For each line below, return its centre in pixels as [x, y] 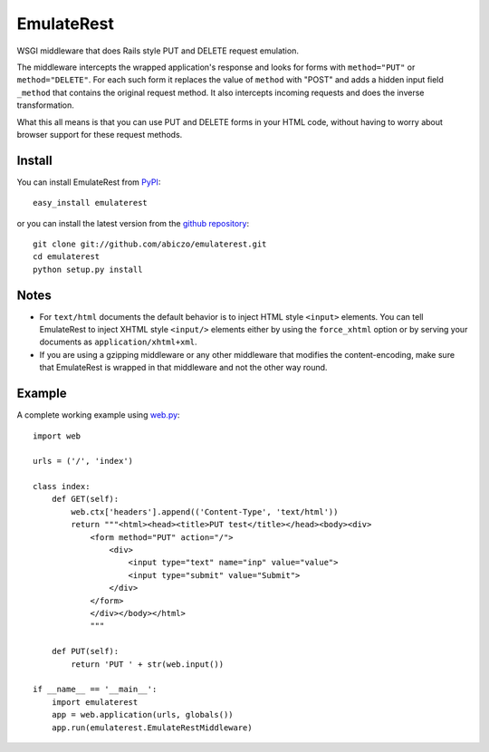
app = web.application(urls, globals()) [143, 715]
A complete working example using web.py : [98, 415]
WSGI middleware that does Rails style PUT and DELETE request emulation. [158, 51]
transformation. [45, 105]
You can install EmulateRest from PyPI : [89, 182]
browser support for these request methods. [100, 134]
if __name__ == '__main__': [95, 689]
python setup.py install [88, 269]
